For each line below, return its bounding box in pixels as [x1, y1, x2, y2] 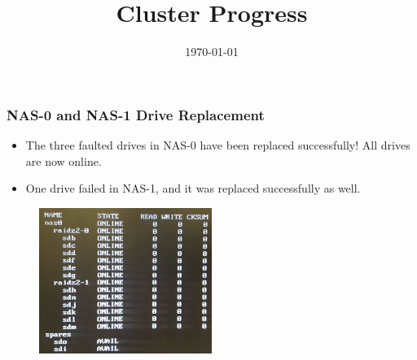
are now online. [25, 152, 102, 169]
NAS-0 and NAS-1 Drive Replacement [7, 104, 265, 124]
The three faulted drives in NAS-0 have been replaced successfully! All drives [25, 137, 410, 154]
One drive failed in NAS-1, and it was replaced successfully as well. [25, 180, 361, 197]
